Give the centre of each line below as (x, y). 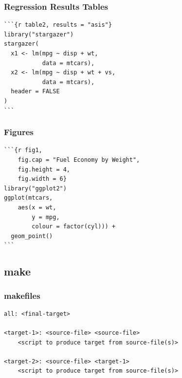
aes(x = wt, (37, 207)
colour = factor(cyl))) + (74, 227)
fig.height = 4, (44, 169)
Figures (19, 132)
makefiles (22, 295)
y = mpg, (46, 217)
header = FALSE (35, 92)
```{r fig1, (23, 150)
